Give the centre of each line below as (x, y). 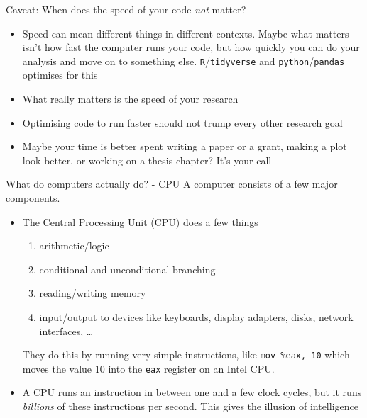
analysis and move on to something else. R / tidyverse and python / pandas (183, 61)
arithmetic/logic (74, 245)
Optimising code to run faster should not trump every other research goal (182, 122)
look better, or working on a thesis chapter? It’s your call (147, 160)
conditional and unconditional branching (127, 269)
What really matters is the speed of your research (130, 99)
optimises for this (60, 75)
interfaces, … (66, 331)
